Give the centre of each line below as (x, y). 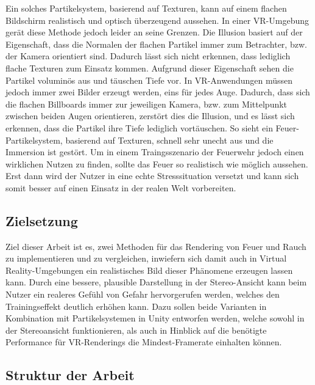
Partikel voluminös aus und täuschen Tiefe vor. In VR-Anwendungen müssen (149, 80)
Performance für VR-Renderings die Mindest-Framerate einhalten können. (144, 342)
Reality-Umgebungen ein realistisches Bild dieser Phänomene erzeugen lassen (149, 270)
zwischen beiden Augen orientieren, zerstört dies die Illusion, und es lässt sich (150, 116)
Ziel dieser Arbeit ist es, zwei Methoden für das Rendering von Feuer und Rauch (156, 246)
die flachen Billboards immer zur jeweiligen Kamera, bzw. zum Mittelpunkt (147, 104)
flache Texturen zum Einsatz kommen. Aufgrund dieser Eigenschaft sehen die (150, 68)
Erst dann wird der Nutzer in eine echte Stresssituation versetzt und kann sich (152, 176)
